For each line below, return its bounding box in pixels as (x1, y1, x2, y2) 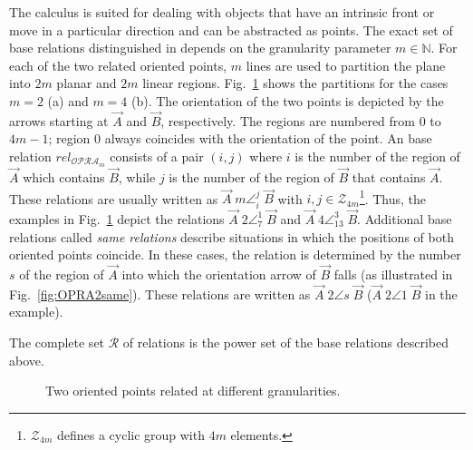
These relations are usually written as (9, 189, 218, 208)
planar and (56, 73, 117, 93)
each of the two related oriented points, (9, 55, 227, 74)
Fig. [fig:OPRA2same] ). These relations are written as (9, 284, 311, 303)
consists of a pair (110, 146, 204, 165)
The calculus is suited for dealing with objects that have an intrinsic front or (9, 3, 435, 21)
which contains (23, 168, 105, 187)
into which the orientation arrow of (121, 264, 316, 283)
